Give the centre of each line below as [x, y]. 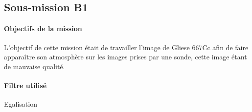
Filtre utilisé [25, 85]
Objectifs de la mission [43, 28]
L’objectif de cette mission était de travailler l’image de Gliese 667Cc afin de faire [126, 47]
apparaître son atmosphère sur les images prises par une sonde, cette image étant [126, 57]
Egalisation [21, 104]
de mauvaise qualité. [34, 66]
